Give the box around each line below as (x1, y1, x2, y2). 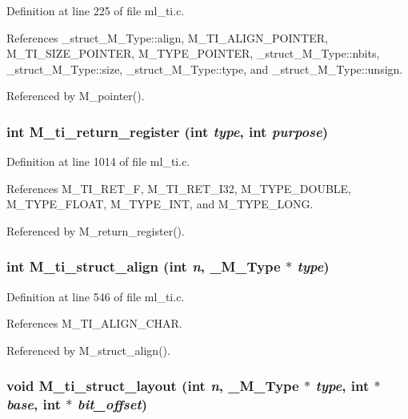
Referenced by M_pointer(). (6, 87, 145, 104)
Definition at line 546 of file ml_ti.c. (6, 288, 185, 304)
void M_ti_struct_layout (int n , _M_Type (6, 376, 299, 396)
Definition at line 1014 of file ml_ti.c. (6, 153, 190, 170)
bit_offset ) (77, 394, 148, 414)
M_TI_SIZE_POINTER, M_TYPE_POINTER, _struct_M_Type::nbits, (6, 45, 380, 62)
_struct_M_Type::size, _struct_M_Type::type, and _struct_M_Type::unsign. (6, 60, 403, 77)
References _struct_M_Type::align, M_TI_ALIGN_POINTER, (6, 29, 328, 46)
